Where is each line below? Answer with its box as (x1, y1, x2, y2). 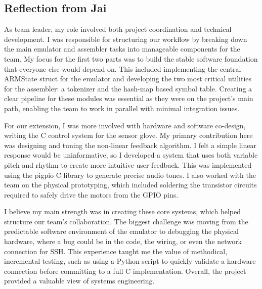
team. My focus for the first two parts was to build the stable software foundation (4, 53, 258, 64)
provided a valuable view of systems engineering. (4, 275, 155, 286)
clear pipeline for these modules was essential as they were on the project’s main (4, 93, 253, 104)
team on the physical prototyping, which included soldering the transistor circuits (4, 179, 257, 190)
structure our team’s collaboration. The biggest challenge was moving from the (4, 216, 248, 226)
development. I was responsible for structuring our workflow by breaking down (4, 33, 247, 44)
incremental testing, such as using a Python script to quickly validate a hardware (4, 256, 256, 266)
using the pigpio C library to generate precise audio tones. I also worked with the (4, 169, 256, 180)
